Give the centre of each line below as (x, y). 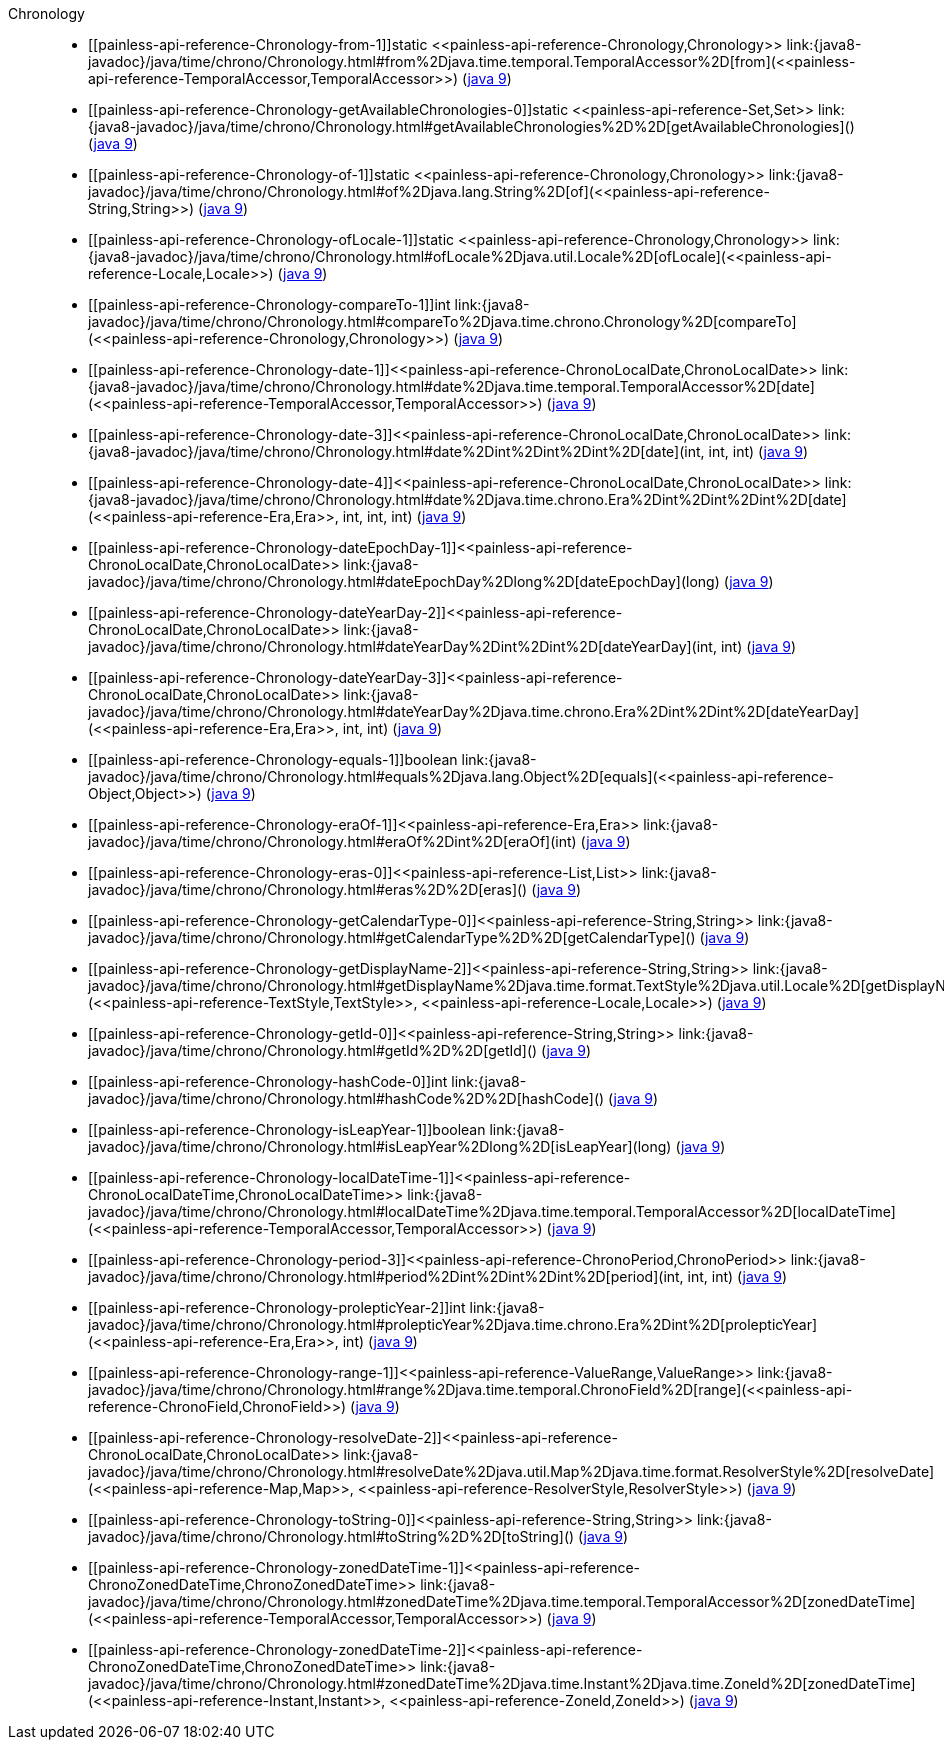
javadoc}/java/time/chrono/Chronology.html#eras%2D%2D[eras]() (308, 889)
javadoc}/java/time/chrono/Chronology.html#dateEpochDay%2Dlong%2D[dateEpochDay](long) (404, 581)
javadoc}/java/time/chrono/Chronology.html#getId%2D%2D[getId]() (313, 1050)
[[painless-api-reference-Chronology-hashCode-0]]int (268, 1081)
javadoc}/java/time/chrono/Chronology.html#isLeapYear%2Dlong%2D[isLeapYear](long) (380, 1146)
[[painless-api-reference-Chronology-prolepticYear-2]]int (277, 1307)
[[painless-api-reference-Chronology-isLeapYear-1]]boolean (287, 1129)
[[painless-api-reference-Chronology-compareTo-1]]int (269, 304)
